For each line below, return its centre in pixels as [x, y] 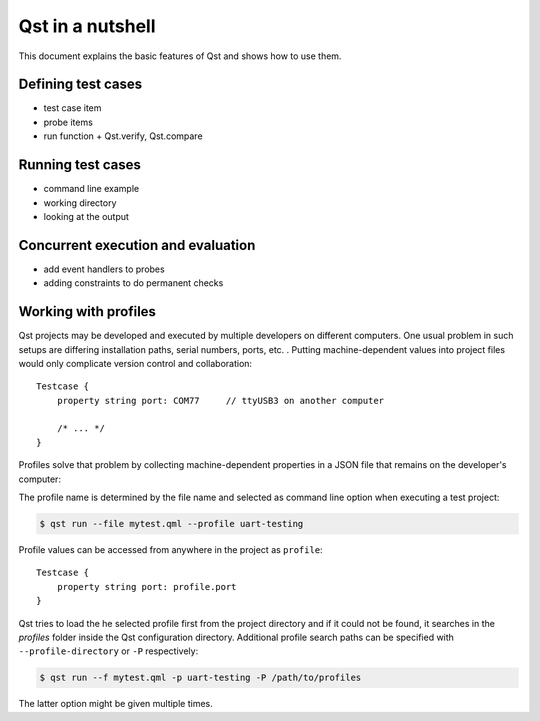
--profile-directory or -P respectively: [108, 651]
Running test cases [80, 165]
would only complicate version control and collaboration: [135, 363]
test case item [72, 108]
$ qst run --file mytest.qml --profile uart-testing [171, 524]
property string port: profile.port [146, 586]
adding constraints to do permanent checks [133, 283]
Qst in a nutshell [87, 26]
